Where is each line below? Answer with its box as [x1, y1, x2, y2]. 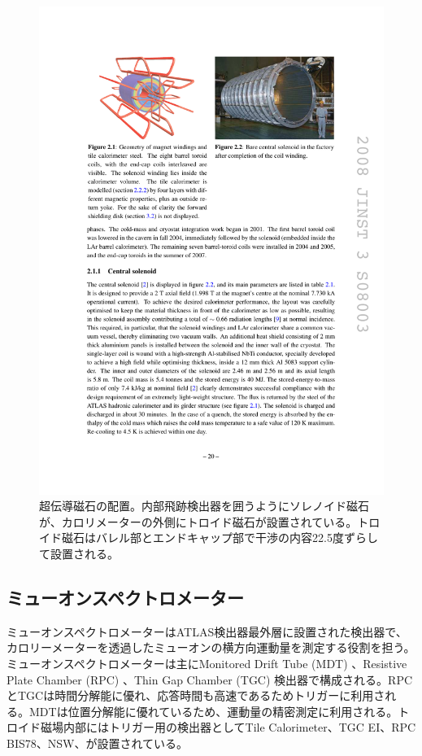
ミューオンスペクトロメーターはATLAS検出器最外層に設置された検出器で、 [7, 623, 407, 640]
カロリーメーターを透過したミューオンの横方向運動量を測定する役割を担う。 [7, 639, 415, 656]
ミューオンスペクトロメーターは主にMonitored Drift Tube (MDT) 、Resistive [7, 655, 407, 672]
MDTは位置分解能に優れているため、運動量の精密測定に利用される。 [28, 702, 398, 719]
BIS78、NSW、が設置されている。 [7, 735, 189, 752]
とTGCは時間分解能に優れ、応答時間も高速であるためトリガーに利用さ [7, 687, 385, 704]
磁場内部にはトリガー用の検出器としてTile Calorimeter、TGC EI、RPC [40, 719, 416, 736]
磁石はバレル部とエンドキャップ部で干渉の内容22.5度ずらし [61, 529, 378, 546]
